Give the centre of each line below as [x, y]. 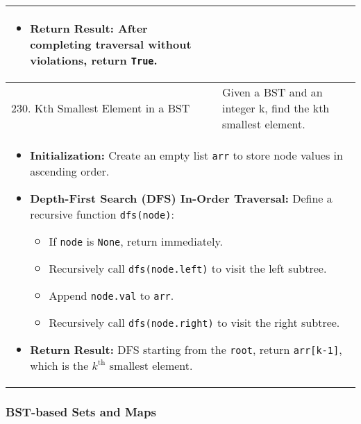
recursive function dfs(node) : [102, 214]
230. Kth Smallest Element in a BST [101, 108]
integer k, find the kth [276, 108]
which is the [59, 365]
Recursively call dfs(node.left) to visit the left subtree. [188, 268]
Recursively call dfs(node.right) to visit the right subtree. [194, 322]
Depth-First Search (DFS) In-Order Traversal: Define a [181, 198]
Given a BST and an [272, 92]
